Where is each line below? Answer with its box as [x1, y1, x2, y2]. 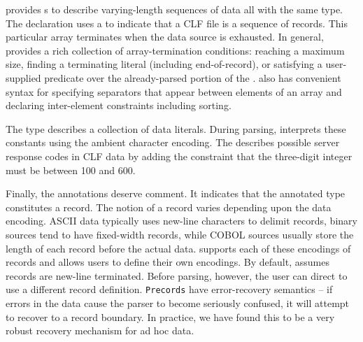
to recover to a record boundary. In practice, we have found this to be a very [6, 309, 335, 324]
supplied [6, 70, 41, 85]
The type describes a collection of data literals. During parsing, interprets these [6, 121, 346, 136]
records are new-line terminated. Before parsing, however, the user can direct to [6, 268, 348, 283]
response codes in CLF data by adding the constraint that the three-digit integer [6, 148, 353, 163]
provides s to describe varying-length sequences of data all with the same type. [6, 2, 343, 16]
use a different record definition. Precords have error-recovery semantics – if [6, 282, 333, 297]
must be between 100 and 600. [6, 162, 136, 177]
